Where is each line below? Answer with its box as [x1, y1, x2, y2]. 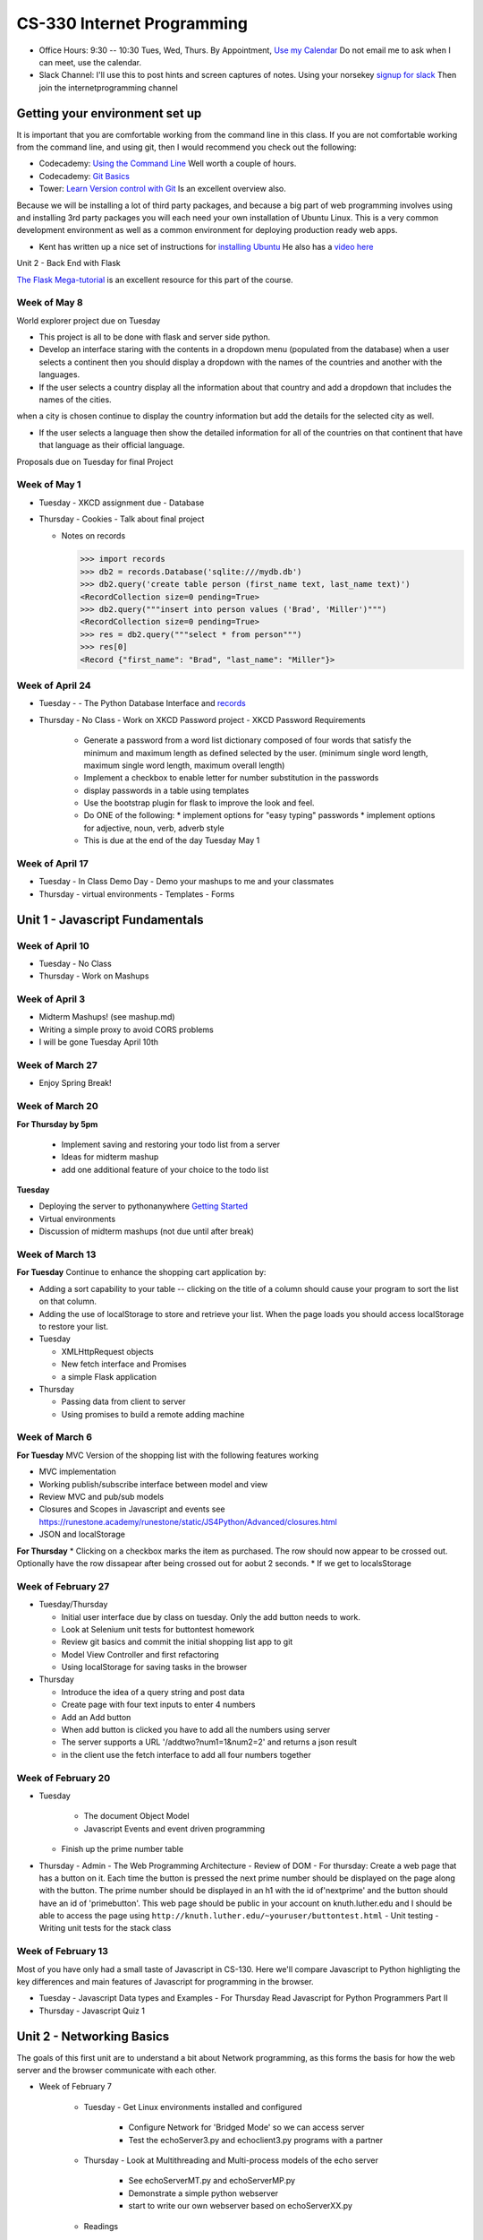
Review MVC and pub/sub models [38, 1492, 165, 1503]
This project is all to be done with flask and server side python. [38, 332, 271, 342]
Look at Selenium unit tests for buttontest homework [61, 1624, 255, 1634]
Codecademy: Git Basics [38, 170, 130, 181]
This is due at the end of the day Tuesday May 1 [83, 835, 260, 846]
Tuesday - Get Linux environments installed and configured [83, 2101, 302, 2112]
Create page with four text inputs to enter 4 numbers [61, 1699, 256, 1710]
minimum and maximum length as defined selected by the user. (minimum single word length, [83, 747, 428, 758]
